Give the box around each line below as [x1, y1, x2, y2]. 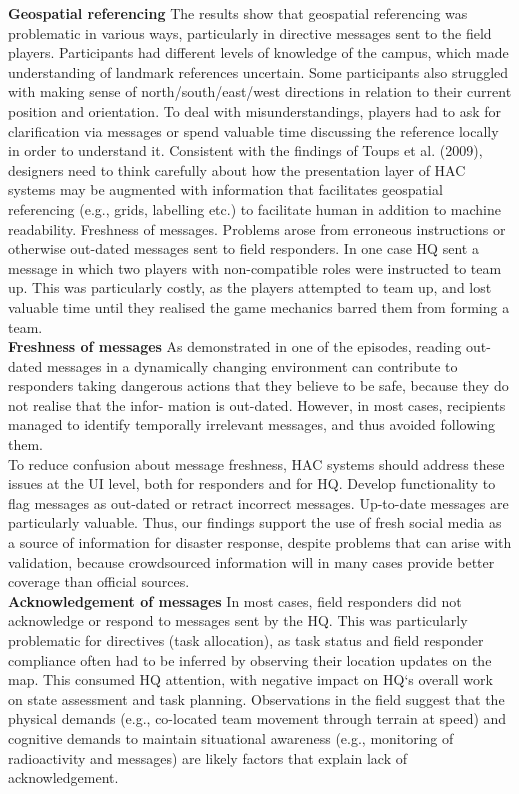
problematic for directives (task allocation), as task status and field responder [8, 630, 484, 650]
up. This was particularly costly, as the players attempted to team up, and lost [8, 277, 492, 298]
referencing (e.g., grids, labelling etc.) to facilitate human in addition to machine [8, 198, 501, 219]
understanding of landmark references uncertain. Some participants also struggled [8, 61, 509, 82]
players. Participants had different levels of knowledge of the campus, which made [8, 42, 509, 63]
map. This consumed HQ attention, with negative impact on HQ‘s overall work [8, 669, 493, 690]
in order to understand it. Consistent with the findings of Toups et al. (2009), [8, 140, 483, 161]
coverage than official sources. [8, 571, 190, 592]
